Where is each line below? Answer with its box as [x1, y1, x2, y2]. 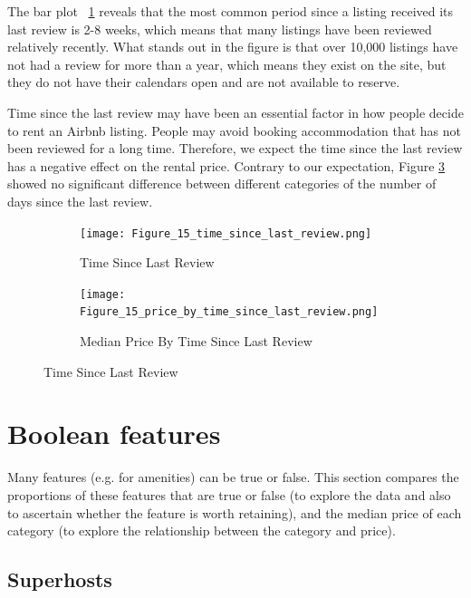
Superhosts [7, 565, 112, 593]
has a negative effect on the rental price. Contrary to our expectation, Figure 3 [7, 156, 446, 175]
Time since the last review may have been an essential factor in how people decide [7, 102, 464, 121]
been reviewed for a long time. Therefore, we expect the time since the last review [7, 139, 463, 158]
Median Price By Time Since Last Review [80, 332, 312, 351]
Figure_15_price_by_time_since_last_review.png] [80, 305, 379, 319]
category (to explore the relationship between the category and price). [7, 521, 396, 540]
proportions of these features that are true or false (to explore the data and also [7, 486, 451, 504]
